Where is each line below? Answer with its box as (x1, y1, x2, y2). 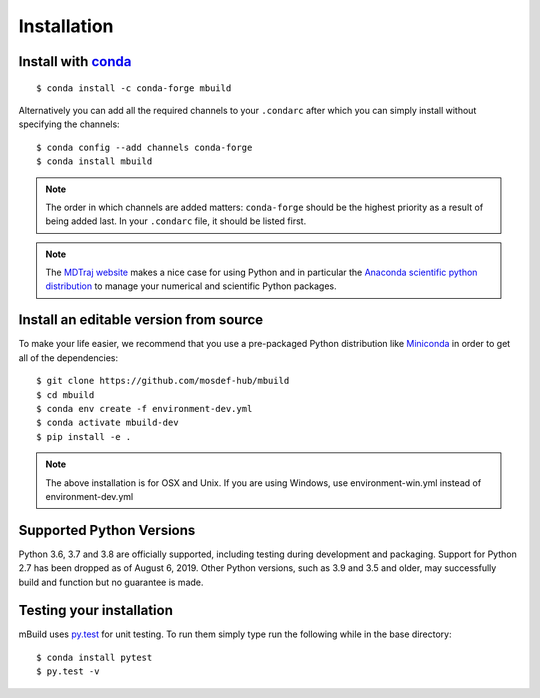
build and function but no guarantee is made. (18, 576, 204, 588)
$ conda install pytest (36, 651, 153, 663)
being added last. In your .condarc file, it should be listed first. (45, 215, 307, 227)
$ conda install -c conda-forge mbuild (36, 82, 232, 94)
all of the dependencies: (18, 351, 119, 364)
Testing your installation (18, 602, 174, 619)
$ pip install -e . (36, 431, 132, 442)
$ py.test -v (36, 666, 100, 677)
